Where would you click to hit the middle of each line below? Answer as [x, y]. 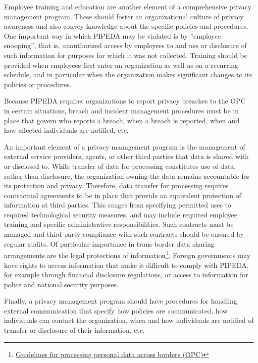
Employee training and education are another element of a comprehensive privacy [128, 6]
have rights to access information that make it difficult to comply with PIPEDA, [127, 265]
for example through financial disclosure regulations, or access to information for [126, 275]
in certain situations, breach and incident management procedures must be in [122, 110]
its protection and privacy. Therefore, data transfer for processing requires [116, 185]
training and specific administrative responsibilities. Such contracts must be [119, 224]
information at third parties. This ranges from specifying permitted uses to [118, 205]
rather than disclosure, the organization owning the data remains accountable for [127, 176]
